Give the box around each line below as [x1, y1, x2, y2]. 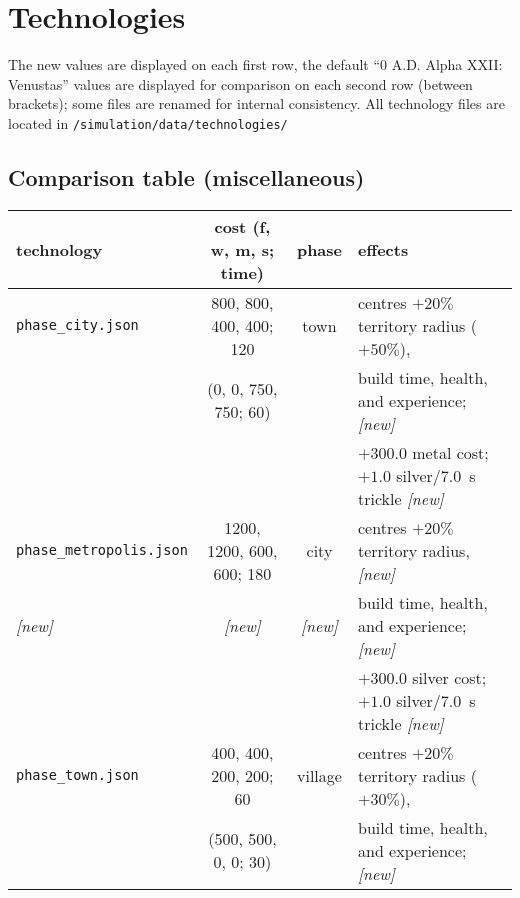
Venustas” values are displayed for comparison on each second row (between [8, 73, 473, 94]
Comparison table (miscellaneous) [8, 161, 365, 192]
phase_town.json [16, 767, 139, 784]
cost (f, [214, 214, 271, 238]
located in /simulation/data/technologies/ [8, 112, 288, 133]
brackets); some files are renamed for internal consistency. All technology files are [8, 93, 505, 114]
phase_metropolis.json [16, 542, 188, 559]
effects [358, 237, 409, 261]
